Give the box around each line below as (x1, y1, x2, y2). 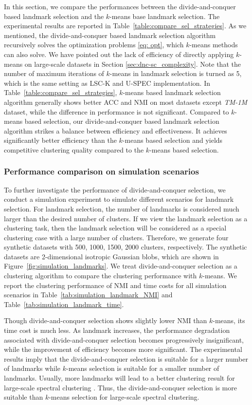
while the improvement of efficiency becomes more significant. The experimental (4, 344, 242, 354)
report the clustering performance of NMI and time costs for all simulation (4, 280, 227, 290)
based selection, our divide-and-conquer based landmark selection (24, 116, 219, 126)
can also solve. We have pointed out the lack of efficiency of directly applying (4, 49, 234, 59)
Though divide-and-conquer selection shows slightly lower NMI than (4, 315, 207, 326)
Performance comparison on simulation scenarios (4, 165, 199, 177)
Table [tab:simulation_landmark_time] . (4, 299, 124, 309)
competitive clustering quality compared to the (4, 144, 144, 154)
